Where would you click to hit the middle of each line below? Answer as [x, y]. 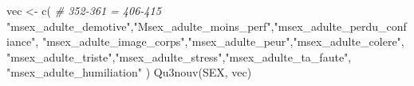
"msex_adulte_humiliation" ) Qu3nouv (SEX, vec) [129, 72]
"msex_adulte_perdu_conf [340, 26]
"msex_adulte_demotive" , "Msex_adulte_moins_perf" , [140, 26]
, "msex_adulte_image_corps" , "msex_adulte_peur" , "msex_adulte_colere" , [220, 41]
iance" [21, 41]
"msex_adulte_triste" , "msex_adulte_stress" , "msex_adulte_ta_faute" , [179, 56]
